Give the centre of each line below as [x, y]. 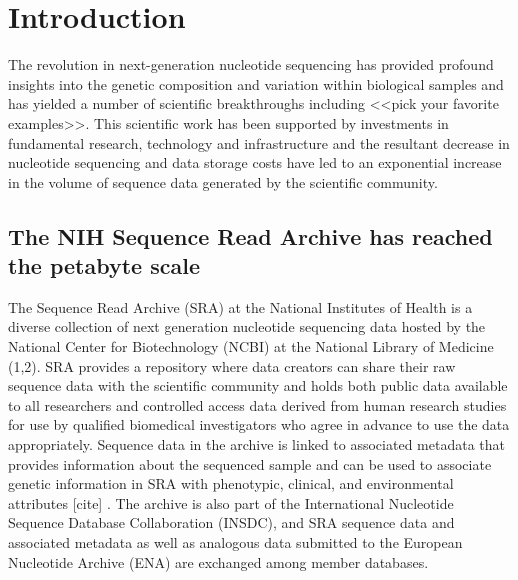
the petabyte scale [104, 265]
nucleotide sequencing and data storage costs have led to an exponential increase [255, 162]
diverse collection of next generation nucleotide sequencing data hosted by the [247, 326]
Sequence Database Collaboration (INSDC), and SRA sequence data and [231, 522]
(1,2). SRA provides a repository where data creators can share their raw [232, 365]
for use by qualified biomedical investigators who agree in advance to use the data [259, 424]
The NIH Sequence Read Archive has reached [250, 235]
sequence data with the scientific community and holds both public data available [258, 385]
